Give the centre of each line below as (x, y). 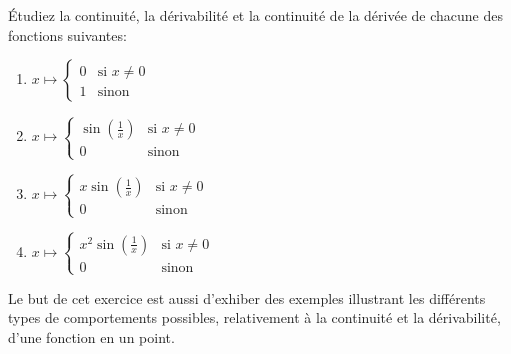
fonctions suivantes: (67, 34)
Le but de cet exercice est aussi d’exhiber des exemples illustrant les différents (247, 297)
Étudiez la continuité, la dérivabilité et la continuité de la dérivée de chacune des (255, 15)
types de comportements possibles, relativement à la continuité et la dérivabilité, (254, 317)
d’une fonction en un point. (91, 337)
